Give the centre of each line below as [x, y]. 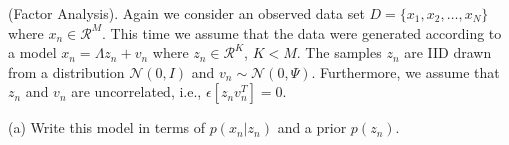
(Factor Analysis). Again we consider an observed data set [186, 13]
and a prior [312, 127]
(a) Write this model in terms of [107, 127]
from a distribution [66, 71]
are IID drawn [448, 52]
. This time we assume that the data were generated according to [302, 32]
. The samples [339, 52]
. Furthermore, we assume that [405, 71]
